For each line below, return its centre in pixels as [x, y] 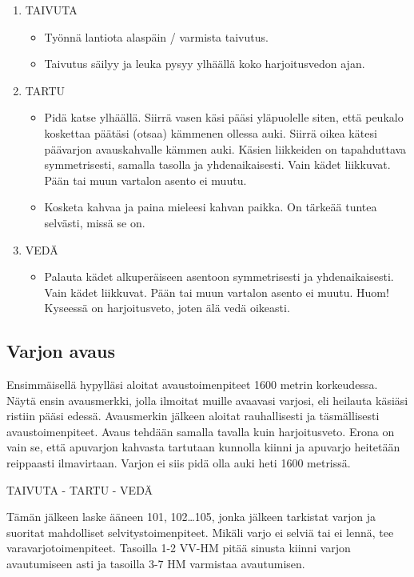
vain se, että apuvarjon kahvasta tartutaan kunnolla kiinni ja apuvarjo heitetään [203, 447]
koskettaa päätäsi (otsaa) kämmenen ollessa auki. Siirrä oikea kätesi [211, 132]
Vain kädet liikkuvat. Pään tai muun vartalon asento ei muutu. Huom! [217, 292]
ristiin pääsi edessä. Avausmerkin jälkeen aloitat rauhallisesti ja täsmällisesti [193, 416]
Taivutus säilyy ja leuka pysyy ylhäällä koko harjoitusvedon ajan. [205, 64]
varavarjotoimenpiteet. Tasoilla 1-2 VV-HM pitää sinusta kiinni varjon [179, 548]
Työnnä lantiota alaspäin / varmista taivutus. [156, 36]
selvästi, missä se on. [95, 222]
